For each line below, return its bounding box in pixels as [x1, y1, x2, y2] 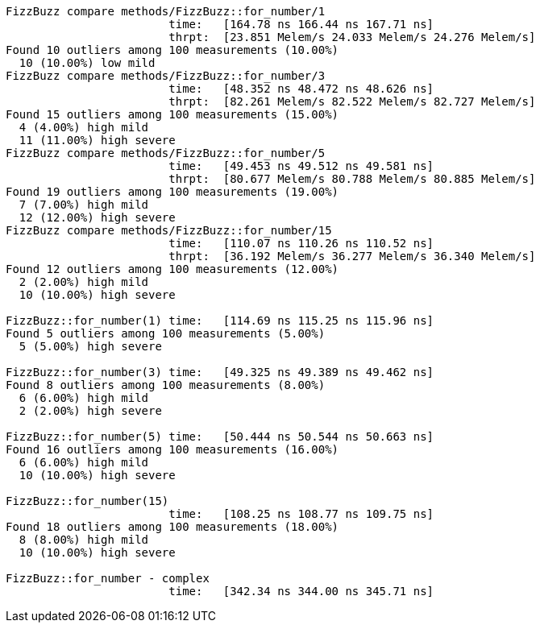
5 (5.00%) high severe [19, 340, 162, 353]
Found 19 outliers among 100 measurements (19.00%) [6, 185, 339, 198]
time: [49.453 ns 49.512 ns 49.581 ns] [168, 159, 434, 172]
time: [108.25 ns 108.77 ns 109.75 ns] [168, 507, 434, 520]
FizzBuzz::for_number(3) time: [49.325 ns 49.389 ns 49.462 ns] [6, 366, 434, 379]
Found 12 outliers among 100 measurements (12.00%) [6, 263, 339, 275]
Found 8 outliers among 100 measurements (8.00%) [6, 379, 326, 391]
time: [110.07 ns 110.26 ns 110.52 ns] [168, 237, 434, 250]
